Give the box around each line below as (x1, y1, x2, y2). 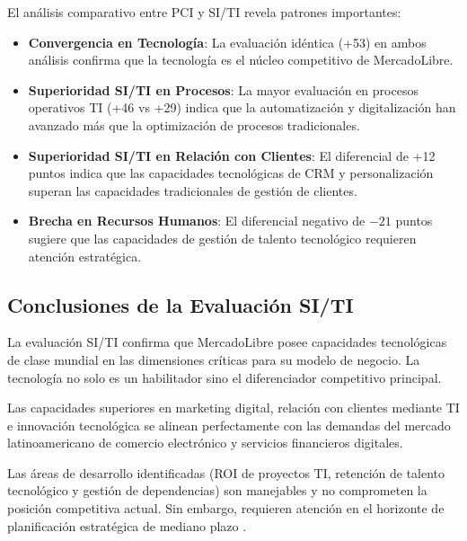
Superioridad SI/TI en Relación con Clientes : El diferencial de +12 (28, 146, 436, 164)
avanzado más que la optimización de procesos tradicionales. (28, 115, 360, 134)
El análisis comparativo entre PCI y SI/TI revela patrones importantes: (7, 3, 401, 21)
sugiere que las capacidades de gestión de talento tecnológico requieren (28, 228, 417, 247)
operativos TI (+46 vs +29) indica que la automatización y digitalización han (28, 98, 456, 117)
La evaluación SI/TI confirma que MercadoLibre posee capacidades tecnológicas (7, 333, 447, 351)
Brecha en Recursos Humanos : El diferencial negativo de (28, 211, 366, 230)
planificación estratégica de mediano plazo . (7, 516, 247, 535)
